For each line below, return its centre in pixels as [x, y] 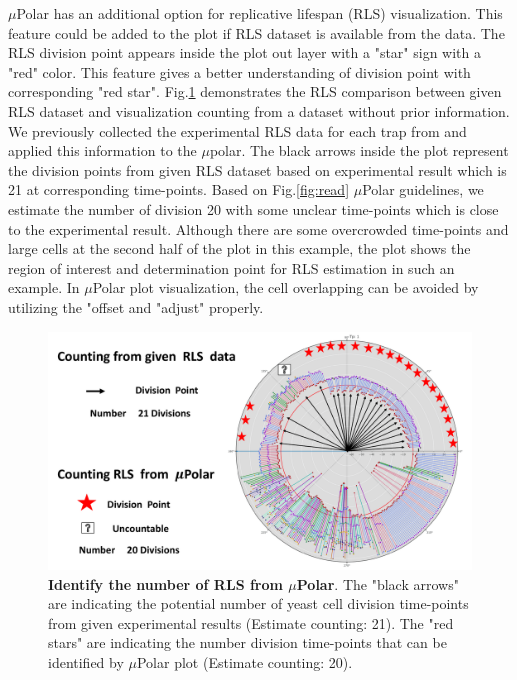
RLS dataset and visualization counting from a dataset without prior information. [259, 110]
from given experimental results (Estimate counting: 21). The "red [251, 622]
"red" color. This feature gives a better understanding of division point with [239, 71]
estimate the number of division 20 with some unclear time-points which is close [253, 208]
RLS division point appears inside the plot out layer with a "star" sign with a [245, 52]
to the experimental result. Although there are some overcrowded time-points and [258, 228]
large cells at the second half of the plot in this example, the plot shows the [239, 248]
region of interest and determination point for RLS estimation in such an [231, 267]
